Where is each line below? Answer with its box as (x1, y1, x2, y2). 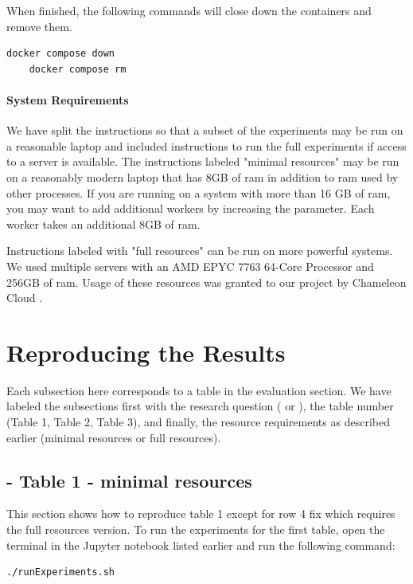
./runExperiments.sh (6, 566, 115, 578)
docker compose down (6, 48, 115, 60)
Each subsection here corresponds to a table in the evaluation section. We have (6, 382, 392, 398)
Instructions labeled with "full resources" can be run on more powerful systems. (6, 242, 393, 259)
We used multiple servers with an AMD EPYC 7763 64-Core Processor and (6, 257, 374, 274)
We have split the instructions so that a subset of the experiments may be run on (6, 122, 403, 139)
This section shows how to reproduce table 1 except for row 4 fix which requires (6, 505, 395, 522)
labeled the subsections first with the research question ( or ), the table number (6, 398, 394, 414)
